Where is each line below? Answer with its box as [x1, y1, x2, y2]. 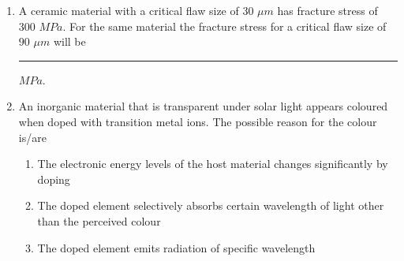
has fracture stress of [277, 2, 378, 18]
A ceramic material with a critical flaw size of [18, 2, 239, 18]
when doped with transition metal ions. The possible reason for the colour [18, 113, 377, 129]
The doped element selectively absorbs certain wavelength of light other [37, 197, 384, 214]
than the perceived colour [37, 212, 161, 229]
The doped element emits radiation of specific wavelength [37, 239, 316, 255]
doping [37, 170, 70, 187]
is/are [18, 129, 47, 145]
